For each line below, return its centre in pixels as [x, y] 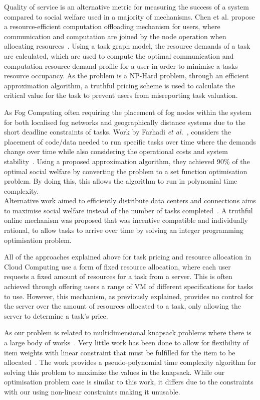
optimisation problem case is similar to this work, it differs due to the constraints [129, 382]
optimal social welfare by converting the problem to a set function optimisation [126, 171]
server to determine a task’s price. [56, 315]
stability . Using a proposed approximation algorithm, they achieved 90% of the [127, 161]
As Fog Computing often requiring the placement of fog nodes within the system [128, 112]
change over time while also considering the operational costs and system [116, 151]
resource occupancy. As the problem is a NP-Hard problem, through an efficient [126, 76]
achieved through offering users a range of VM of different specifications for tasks [129, 286]
